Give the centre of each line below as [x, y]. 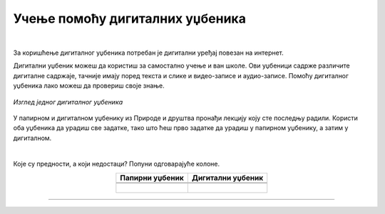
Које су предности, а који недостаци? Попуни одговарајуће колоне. [117, 164]
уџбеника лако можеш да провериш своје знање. [89, 86]
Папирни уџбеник [152, 178]
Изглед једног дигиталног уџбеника [68, 102]
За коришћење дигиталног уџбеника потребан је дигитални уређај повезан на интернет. [149, 53]
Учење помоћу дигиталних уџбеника [129, 18]
